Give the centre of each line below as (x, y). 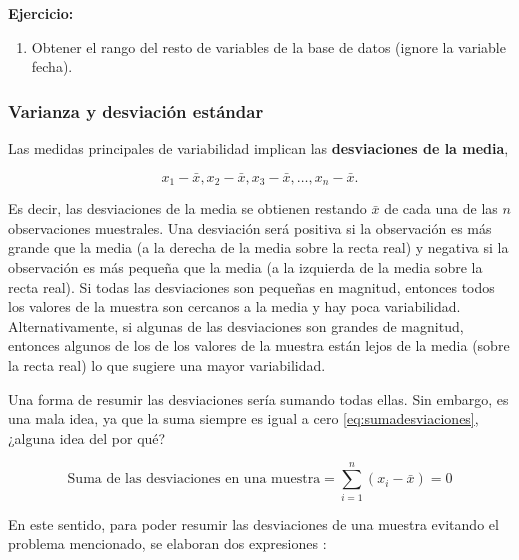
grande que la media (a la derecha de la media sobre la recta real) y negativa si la (258, 247)
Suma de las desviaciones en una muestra (194, 479)
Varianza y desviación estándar (136, 110)
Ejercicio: (41, 13)
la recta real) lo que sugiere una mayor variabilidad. (167, 365)
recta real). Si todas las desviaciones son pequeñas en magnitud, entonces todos (251, 286)
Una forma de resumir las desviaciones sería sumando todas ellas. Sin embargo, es (258, 398)
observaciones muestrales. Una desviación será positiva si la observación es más (250, 227)
